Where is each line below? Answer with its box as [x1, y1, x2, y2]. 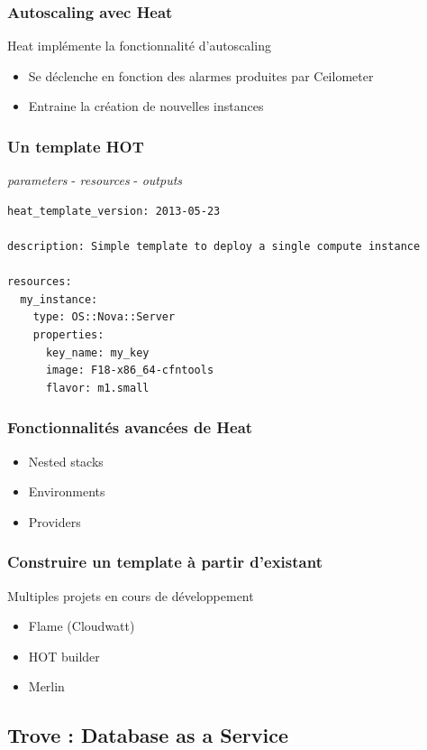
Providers [28, 512, 81, 531]
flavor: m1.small [45, 381, 150, 394]
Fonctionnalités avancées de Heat [7, 416, 253, 439]
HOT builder [28, 646, 100, 665]
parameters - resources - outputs [7, 171, 183, 190]
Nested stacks [28, 451, 104, 470]
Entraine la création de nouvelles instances [28, 97, 264, 116]
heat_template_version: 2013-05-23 [7, 204, 221, 218]
